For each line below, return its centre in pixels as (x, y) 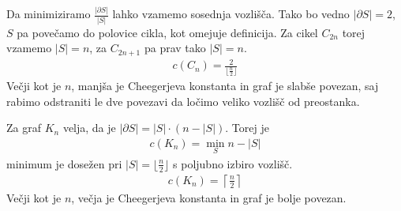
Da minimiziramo (49, 14)
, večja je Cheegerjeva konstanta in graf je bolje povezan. (209, 197)
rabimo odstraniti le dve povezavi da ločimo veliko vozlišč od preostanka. (183, 101)
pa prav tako (175, 48)
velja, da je (89, 128)
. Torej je (247, 128)
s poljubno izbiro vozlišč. (233, 163)
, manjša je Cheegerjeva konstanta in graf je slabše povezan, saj (225, 85)
